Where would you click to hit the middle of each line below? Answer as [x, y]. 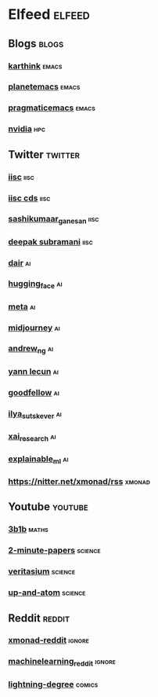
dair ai [20, 262]
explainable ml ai [38, 460]
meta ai [22, 306]
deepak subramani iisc [51, 241]
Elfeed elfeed [49, 15]
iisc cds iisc [29, 198]
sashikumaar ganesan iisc [54, 220]
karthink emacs [35, 66]
